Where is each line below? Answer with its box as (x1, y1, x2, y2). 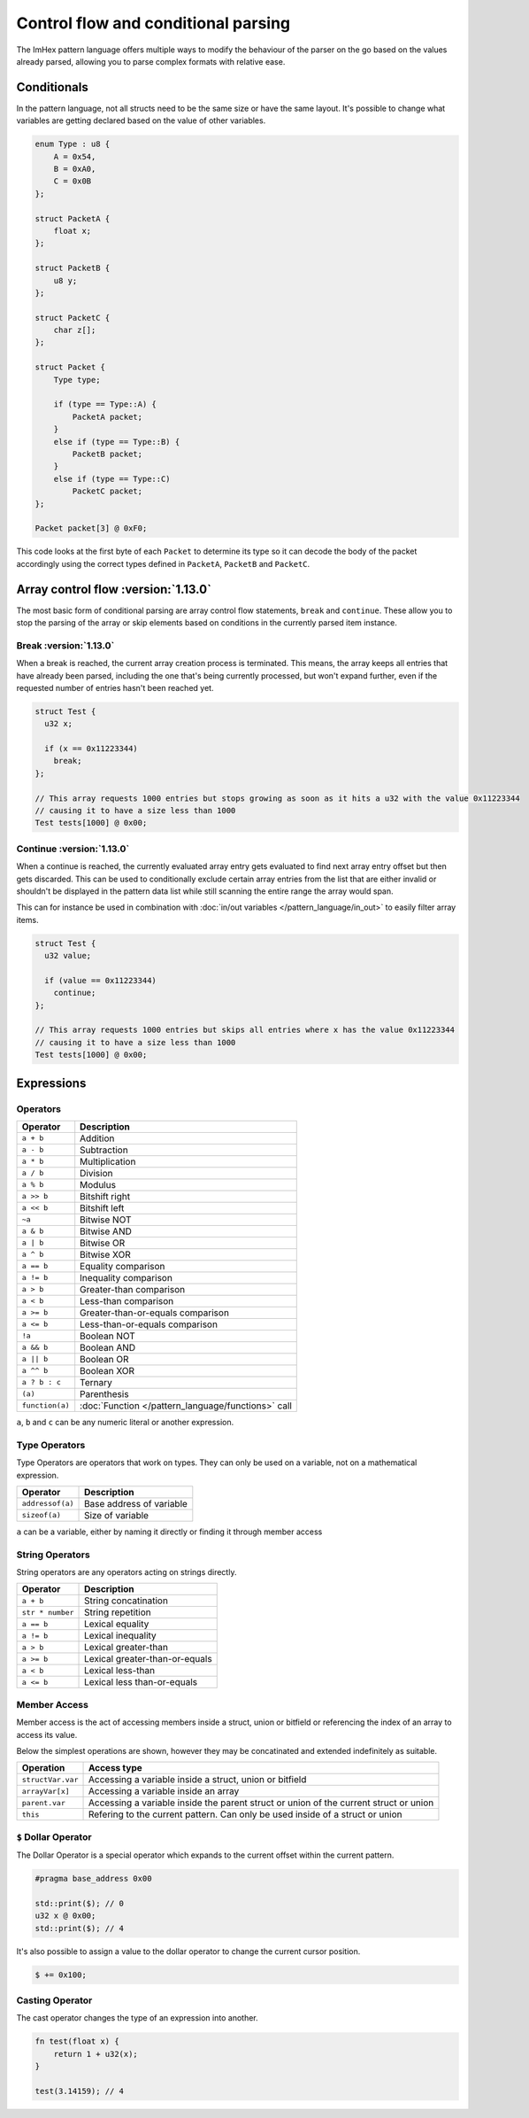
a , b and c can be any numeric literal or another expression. (16, 1416, 234, 1427)
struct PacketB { (34, 263, 111, 274)
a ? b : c (21, 1377, 62, 1387)
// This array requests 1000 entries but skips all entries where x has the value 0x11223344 (34, 1025, 456, 1036)
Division (80, 1167, 113, 1179)
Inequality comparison (80, 1271, 172, 1284)
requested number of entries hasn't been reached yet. (16, 682, 214, 693)
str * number (21, 1608, 74, 1617)
